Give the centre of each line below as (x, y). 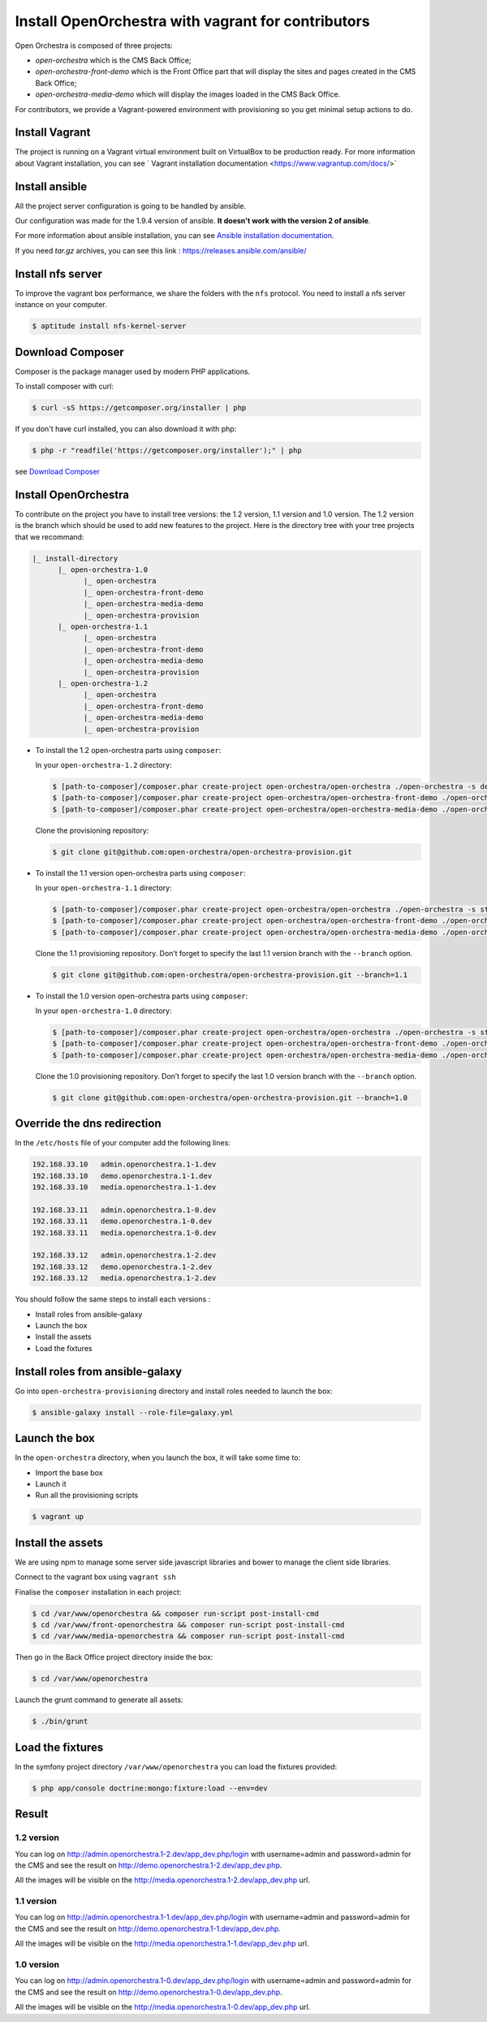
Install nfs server (59, 273)
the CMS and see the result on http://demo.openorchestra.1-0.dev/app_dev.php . (149, 1992)
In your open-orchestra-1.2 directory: (103, 764)
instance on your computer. (61, 305)
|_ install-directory (75, 558)
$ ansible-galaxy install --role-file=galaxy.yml (133, 1412)
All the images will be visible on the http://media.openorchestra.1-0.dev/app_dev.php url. (163, 2007)
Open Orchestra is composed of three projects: (94, 45)
